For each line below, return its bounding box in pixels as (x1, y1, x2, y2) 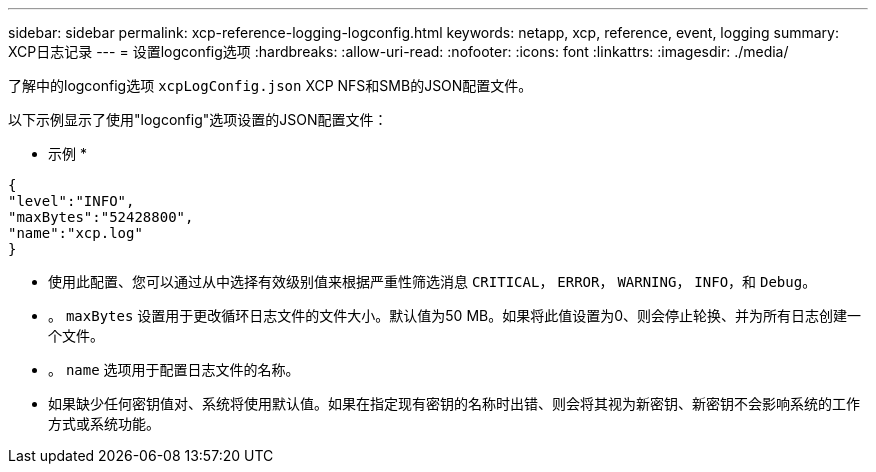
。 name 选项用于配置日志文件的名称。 (48, 361, 300, 378)
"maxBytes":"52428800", (8, 209, 194, 225)
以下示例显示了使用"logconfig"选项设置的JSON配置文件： (8, 111, 388, 128)
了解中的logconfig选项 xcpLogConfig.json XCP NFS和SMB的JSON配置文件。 (8, 77, 533, 94)
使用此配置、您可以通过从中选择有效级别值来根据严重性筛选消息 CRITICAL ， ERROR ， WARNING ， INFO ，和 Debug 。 (48, 273, 817, 290)
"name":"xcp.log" (8, 225, 143, 241)
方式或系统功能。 (48, 415, 160, 432)
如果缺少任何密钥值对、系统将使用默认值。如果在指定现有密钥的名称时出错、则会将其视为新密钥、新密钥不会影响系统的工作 (48, 395, 860, 412)
